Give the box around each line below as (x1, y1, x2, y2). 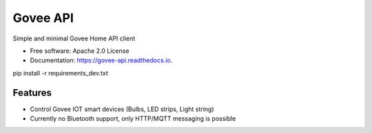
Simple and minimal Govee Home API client (12, 34, 136, 43)
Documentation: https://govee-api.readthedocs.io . (30, 56, 173, 64)
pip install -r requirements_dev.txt (12, 69, 108, 77)
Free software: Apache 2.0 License (30, 47, 130, 55)
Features (12, 86, 52, 99)
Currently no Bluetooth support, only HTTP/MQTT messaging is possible (30, 114, 236, 123)
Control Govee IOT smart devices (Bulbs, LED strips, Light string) (30, 105, 214, 113)
